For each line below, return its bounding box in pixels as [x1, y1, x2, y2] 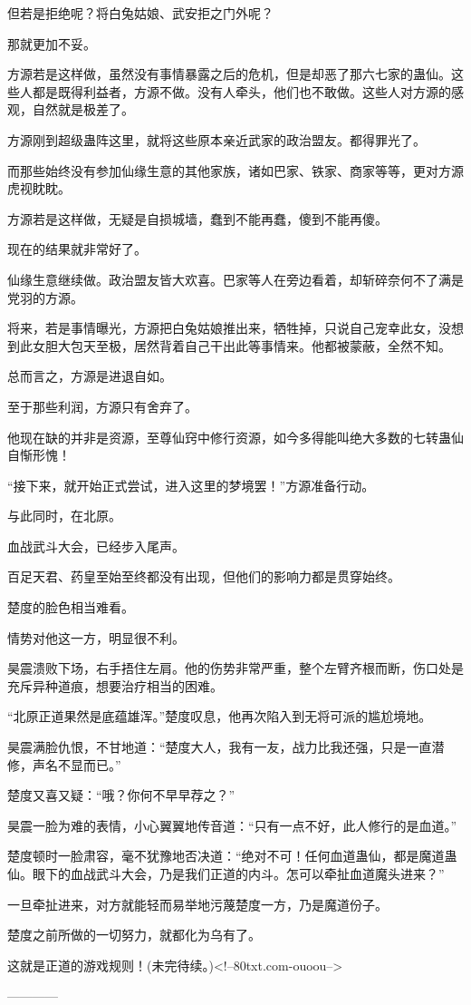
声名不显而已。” [32, 755, 121, 774]
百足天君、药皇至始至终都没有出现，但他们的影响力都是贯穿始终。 [7, 567, 400, 586]
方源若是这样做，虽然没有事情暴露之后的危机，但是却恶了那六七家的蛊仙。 [7, 64, 451, 83]
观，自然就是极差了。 [7, 100, 134, 119]
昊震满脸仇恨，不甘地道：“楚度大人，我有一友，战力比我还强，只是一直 [7, 737, 432, 756]
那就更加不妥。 [7, 34, 96, 53]
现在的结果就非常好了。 [7, 239, 147, 259]
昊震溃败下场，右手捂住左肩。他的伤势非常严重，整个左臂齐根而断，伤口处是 [7, 659, 464, 678]
